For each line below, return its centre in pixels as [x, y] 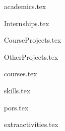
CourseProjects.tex [33, 40]
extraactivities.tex [31, 124]
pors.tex [16, 107]
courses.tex [21, 74]
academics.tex [25, 6]
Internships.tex [27, 23]
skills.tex [17, 90]
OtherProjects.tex [31, 56]
